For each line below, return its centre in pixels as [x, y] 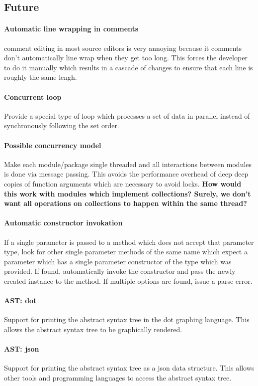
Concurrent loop [33, 96]
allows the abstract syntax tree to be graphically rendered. [93, 329]
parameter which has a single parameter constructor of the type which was [118, 261]
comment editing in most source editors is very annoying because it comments [123, 48]
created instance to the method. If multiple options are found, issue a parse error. [128, 281]
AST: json [22, 349]
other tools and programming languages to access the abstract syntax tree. [118, 377]
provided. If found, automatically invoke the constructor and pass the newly [120, 271]
